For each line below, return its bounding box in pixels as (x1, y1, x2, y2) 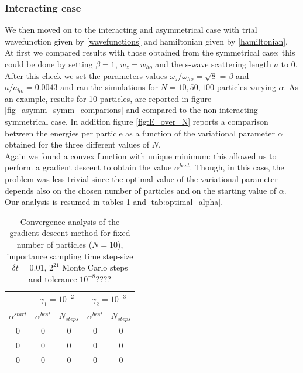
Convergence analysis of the (20, 215, 120, 227)
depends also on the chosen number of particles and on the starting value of (5, 184, 277, 196)
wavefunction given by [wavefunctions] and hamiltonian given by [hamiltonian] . (5, 35, 288, 47)
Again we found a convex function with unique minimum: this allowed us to (5, 149, 277, 162)
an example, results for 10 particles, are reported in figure (5, 92, 212, 104)
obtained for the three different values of (5, 138, 150, 150)
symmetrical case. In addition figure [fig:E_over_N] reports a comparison (5, 115, 268, 127)
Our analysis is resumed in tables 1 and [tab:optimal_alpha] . (5, 196, 223, 208)
